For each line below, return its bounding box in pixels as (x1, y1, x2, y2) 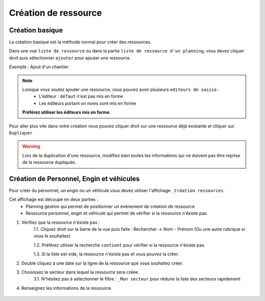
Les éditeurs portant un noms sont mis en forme (39, 100, 136, 106)
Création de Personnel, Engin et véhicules (9, 174, 140, 183)
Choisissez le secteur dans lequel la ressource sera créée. (21, 269, 139, 275)
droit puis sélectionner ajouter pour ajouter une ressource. (9, 55, 131, 61)
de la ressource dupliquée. (22, 160, 77, 165)
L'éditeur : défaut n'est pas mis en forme (39, 93, 124, 99)
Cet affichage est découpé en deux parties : (9, 196, 98, 202)
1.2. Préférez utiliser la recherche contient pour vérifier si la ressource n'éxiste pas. (33, 242, 206, 248)
